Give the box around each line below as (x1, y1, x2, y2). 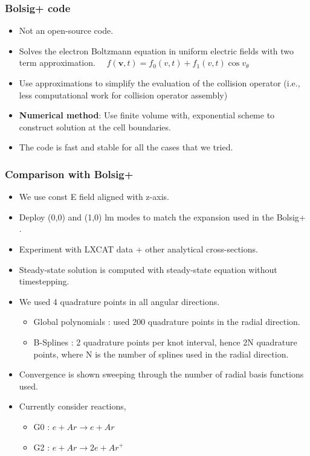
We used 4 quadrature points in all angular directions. (19, 295, 220, 307)
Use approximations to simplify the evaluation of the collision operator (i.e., (19, 77, 300, 89)
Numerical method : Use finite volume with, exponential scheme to (19, 109, 275, 121)
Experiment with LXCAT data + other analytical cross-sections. (19, 242, 258, 255)
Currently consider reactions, (19, 400, 126, 413)
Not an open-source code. (19, 24, 114, 37)
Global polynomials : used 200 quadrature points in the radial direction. (33, 315, 300, 328)
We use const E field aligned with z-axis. (19, 190, 169, 203)
